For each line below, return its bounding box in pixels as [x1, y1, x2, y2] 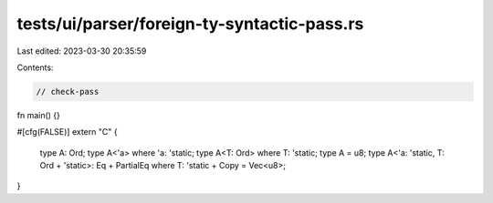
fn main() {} [16, 109, 61, 120]
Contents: [16, 62, 54, 73]
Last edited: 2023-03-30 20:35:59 [16, 46, 147, 56]
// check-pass [36, 86, 100, 96]
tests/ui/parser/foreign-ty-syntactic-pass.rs [16, 14, 364, 34]
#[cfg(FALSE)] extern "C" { [16, 127, 118, 137]
